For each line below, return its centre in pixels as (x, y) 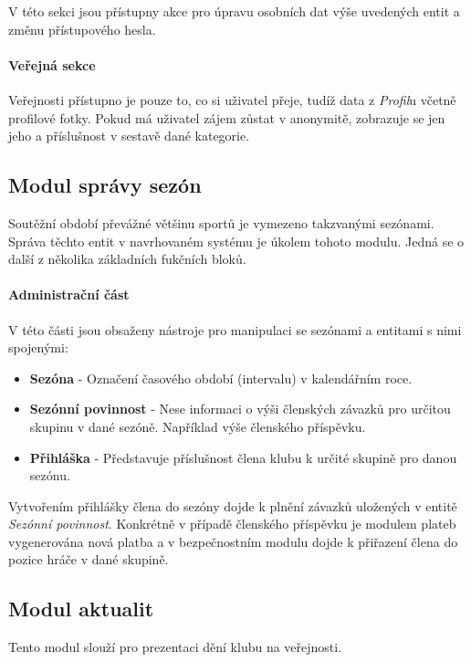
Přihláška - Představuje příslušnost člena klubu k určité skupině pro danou (243, 457)
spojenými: (38, 347)
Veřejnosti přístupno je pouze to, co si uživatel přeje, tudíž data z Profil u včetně (232, 99)
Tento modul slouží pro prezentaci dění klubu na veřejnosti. (175, 647)
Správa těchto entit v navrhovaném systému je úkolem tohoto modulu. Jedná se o (236, 241)
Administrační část (69, 294)
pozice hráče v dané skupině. (89, 559)
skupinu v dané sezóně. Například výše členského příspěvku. (198, 426)
